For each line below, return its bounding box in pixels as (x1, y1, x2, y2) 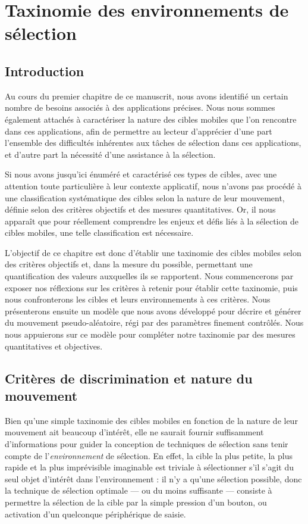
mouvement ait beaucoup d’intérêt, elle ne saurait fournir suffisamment (5, 426, 264, 438)
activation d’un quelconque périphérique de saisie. (5, 507, 186, 520)
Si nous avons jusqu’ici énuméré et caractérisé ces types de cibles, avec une (5, 168, 277, 180)
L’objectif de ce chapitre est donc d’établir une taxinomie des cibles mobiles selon (5, 246, 301, 258)
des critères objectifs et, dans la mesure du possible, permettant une (5, 258, 253, 270)
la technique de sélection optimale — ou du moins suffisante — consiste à (5, 484, 272, 497)
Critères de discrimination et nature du (5, 369, 253, 387)
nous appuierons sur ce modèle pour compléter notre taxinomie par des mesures (5, 328, 296, 341)
